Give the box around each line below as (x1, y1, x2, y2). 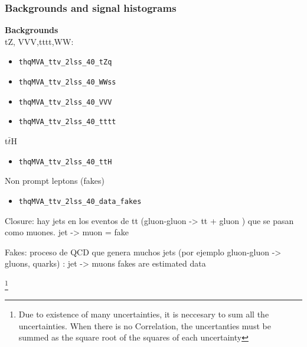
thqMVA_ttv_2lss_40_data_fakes (18, 197, 142, 206)
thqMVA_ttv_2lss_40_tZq (18, 58, 112, 67)
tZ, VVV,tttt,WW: (5, 35, 74, 47)
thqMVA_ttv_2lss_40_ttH (18, 157, 112, 166)
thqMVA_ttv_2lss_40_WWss (18, 78, 116, 87)
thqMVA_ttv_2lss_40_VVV (18, 98, 112, 106)
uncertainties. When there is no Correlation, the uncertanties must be (18, 319, 271, 332)
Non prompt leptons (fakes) (5, 174, 104, 187)
